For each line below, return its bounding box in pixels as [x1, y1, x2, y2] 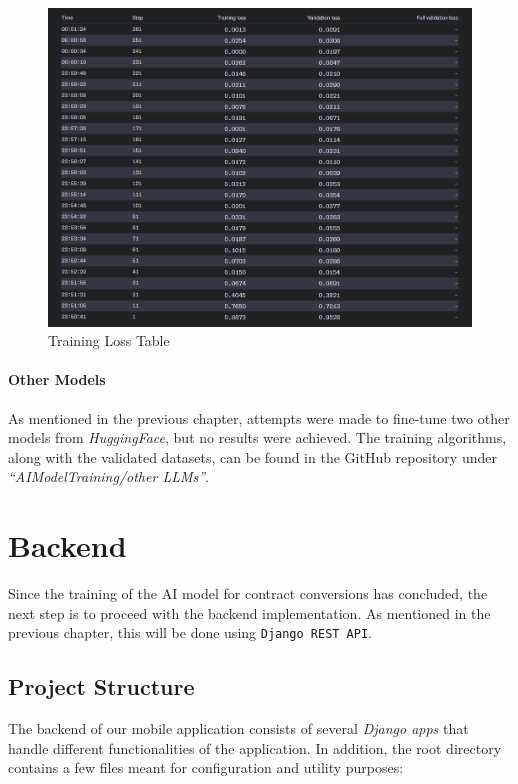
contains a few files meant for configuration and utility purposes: [8, 757, 404, 778]
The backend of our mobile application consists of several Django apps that [8, 718, 469, 739]
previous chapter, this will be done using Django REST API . [8, 622, 373, 643]
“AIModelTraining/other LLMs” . [8, 466, 209, 487]
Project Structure [8, 671, 195, 702]
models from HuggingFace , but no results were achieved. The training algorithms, [8, 427, 507, 448]
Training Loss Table [48, 330, 170, 351]
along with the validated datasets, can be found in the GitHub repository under [8, 446, 497, 467]
